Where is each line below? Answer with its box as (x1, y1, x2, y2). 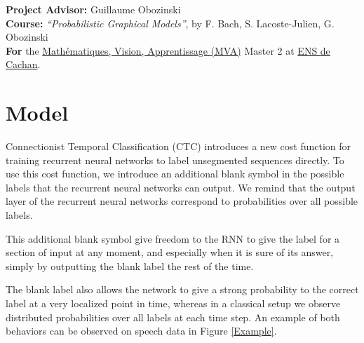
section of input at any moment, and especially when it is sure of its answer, (6, 245, 334, 260)
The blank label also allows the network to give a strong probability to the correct (6, 282, 359, 297)
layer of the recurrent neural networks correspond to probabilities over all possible (6, 194, 358, 208)
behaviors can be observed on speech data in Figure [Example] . (6, 323, 277, 338)
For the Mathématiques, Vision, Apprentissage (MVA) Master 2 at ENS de (6, 43, 330, 58)
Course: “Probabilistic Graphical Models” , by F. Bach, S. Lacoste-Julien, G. (6, 15, 335, 30)
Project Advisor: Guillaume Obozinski (6, 2, 181, 16)
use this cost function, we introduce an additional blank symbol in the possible (6, 166, 344, 181)
